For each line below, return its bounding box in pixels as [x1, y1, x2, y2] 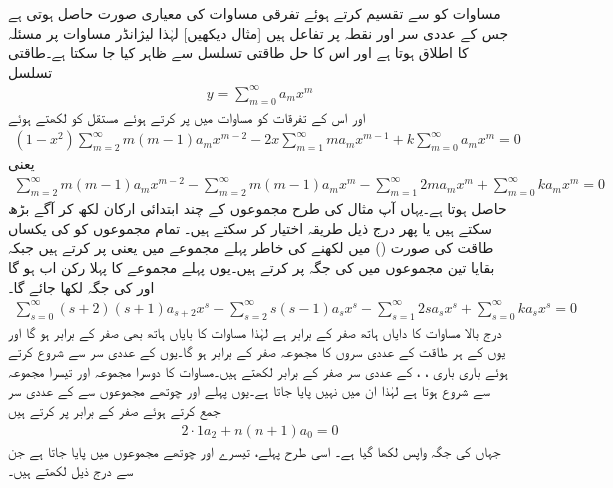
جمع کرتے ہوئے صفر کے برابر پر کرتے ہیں [8, 399, 221, 420]
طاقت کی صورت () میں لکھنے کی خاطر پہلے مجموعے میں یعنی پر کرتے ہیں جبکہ [8, 237, 494, 258]
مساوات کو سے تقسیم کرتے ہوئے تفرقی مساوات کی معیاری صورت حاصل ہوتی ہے [8, 3, 501, 23]
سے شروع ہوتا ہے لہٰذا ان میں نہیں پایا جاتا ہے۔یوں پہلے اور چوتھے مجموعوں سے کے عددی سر [8, 380, 491, 401]
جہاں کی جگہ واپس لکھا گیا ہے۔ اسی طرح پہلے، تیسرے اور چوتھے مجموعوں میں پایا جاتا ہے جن [8, 440, 501, 461]
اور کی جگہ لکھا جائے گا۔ [8, 276, 155, 297]
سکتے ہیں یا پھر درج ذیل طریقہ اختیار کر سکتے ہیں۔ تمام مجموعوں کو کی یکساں [8, 217, 493, 238]
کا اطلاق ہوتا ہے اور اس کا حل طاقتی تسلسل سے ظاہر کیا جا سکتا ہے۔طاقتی [8, 42, 469, 63]
